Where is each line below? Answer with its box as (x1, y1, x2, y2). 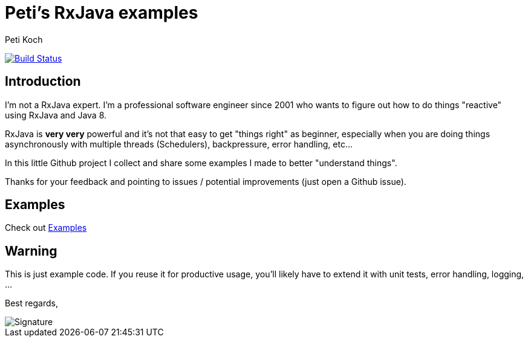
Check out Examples (5, 222, 87, 233)
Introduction (5, 74, 81, 89)
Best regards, (5, 298, 58, 309)
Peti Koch (5, 34, 43, 45)
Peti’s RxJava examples (5, 2, 198, 23)
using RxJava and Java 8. (5, 109, 107, 120)
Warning (5, 243, 57, 259)
